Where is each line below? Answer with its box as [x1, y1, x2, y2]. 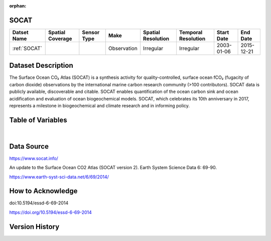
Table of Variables [9, 115, 67, 124]
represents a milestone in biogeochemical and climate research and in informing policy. [9, 102, 190, 108]
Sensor [82, 29, 100, 36]
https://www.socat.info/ [9, 155, 59, 161]
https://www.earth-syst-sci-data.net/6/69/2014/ [9, 174, 109, 180]
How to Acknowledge [9, 187, 78, 195]
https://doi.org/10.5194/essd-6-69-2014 [9, 209, 92, 215]
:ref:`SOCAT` [12, 45, 43, 52]
